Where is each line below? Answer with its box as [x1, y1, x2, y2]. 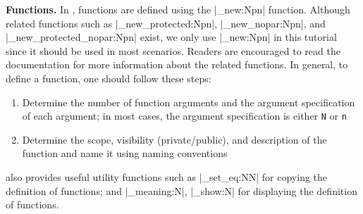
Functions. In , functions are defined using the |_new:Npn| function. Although [6, 2, 350, 16]
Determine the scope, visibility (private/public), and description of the [22, 132, 327, 146]
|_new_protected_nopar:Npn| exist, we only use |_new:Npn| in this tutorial [6, 30, 337, 44]
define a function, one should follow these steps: [6, 70, 211, 85]
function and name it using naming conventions [22, 146, 228, 160]
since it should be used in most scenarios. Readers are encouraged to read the [6, 43, 340, 58]
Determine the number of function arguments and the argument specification [22, 94, 355, 109]
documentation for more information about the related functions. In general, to [6, 57, 348, 72]
